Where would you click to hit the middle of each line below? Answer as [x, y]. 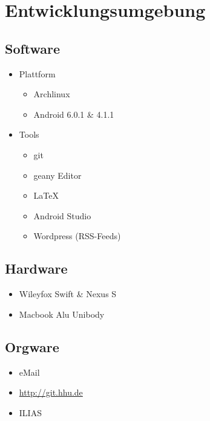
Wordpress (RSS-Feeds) [77, 236]
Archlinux [52, 94]
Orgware [32, 346]
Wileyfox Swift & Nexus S [68, 294]
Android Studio [62, 215]
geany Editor [57, 175]
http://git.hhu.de [51, 392]
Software [33, 48]
